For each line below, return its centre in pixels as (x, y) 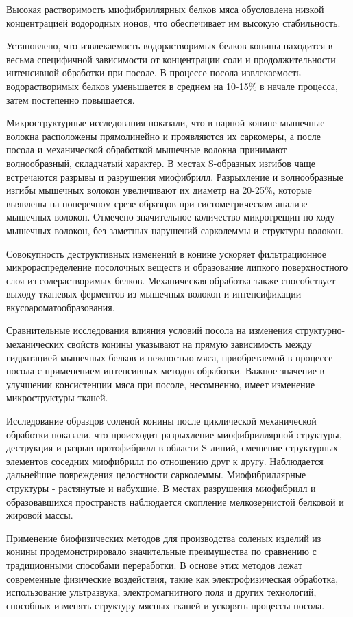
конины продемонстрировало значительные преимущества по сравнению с (161, 551)
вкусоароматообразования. (61, 307)
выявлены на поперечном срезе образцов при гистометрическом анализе (157, 203)
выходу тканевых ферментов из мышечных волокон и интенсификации (154, 294)
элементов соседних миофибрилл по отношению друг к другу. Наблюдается (165, 461)
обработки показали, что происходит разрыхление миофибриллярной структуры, (174, 434)
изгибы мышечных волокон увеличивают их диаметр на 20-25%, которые (159, 190)
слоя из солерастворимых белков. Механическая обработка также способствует (171, 280)
